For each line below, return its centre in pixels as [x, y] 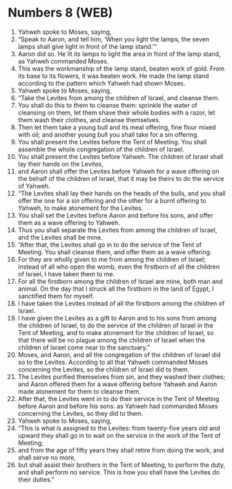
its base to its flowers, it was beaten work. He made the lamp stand [113, 76]
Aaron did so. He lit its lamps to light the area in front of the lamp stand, [119, 54]
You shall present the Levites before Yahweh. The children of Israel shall [120, 156]
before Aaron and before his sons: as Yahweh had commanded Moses [118, 406]
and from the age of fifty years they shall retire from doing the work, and [121, 450]
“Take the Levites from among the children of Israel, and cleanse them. [118, 97]
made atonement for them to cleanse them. [79, 391]
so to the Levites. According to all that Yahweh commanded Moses [113, 362]
